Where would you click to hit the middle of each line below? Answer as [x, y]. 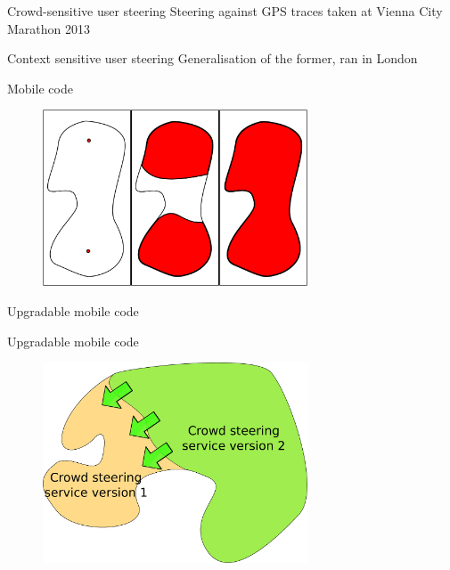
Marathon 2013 [49, 28]
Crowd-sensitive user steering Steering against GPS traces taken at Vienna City [225, 11]
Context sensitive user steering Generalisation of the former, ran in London [213, 58]
